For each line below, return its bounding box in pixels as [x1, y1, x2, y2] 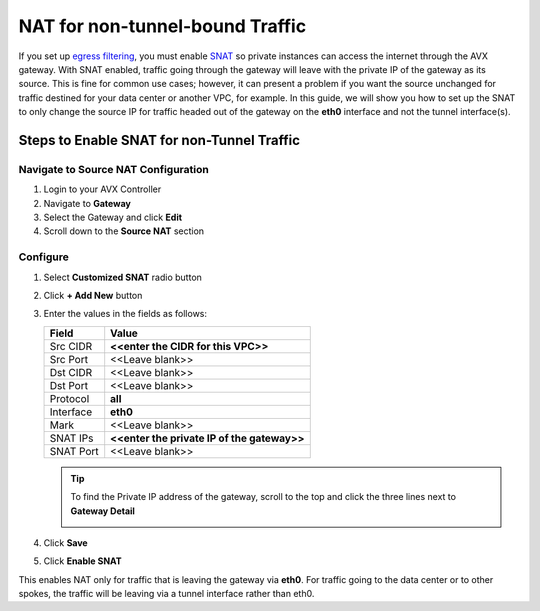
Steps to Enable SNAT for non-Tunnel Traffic [18, 131, 300, 149]
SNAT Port [49, 444, 99, 458]
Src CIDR [49, 339, 93, 353]
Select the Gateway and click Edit [43, 211, 183, 224]
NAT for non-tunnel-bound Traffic [18, 15, 307, 37]
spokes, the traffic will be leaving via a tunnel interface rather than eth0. [18, 588, 315, 600]
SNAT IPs [49, 431, 94, 445]
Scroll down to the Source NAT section [43, 225, 205, 237]
